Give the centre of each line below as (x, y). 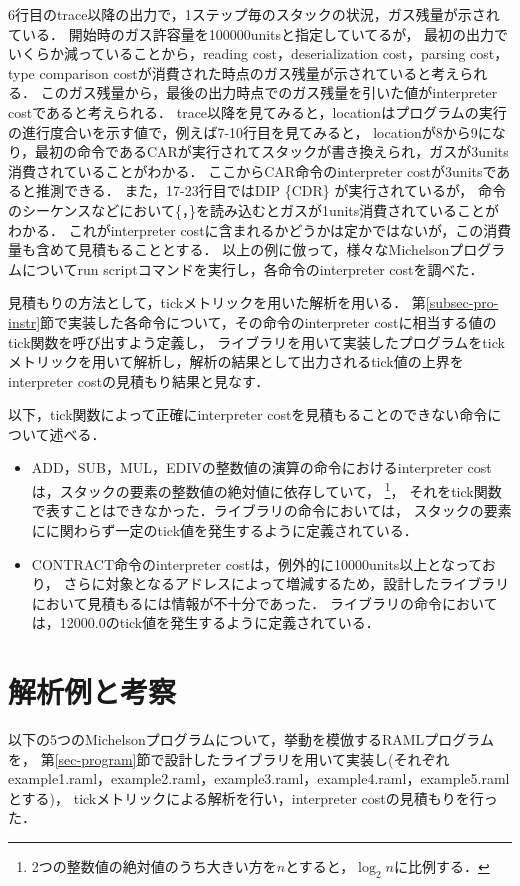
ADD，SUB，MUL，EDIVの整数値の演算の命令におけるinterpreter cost (261, 467)
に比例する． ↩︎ (441, 865)
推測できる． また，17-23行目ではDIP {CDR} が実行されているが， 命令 (270, 190)
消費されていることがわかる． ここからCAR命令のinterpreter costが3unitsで (252, 170)
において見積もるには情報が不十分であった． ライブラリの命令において (264, 602)
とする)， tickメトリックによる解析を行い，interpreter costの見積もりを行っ (253, 797)
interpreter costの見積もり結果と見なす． (139, 380)
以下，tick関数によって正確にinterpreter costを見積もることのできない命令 (248, 414)
